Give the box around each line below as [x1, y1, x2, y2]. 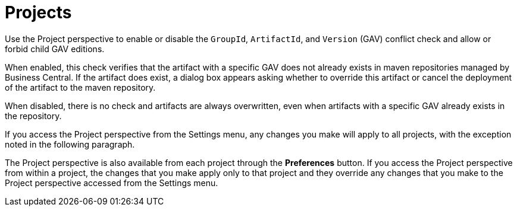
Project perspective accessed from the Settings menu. [5, 177, 218, 188]
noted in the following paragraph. [5, 139, 135, 149]
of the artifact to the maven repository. [5, 82, 156, 92]
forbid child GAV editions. [5, 43, 105, 54]
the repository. [5, 110, 62, 121]
